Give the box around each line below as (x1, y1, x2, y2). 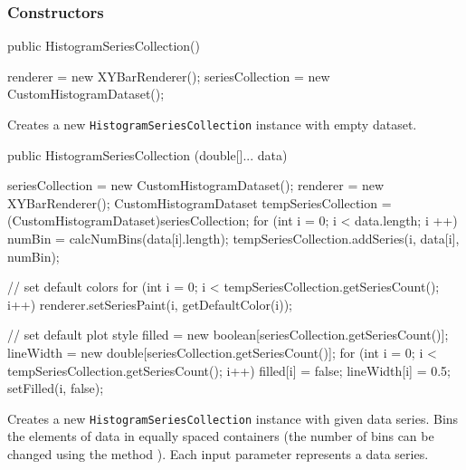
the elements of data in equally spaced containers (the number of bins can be (7, 427, 434, 446)
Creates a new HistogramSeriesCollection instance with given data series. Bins (7, 408, 459, 427)
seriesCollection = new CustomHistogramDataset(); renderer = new (7, 176, 385, 195)
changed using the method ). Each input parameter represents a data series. (7, 445, 429, 464)
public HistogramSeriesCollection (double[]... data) (7, 145, 288, 164)
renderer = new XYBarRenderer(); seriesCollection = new (7, 66, 330, 85)
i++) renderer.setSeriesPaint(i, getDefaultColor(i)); (7, 294, 293, 313)
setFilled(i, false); (7, 379, 104, 398)
